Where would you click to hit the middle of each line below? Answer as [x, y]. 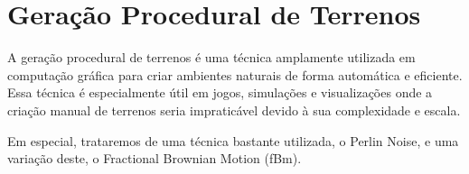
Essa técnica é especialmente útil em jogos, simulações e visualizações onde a [220, 92]
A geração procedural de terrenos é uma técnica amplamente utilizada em [211, 57]
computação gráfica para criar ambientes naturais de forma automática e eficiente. [235, 74]
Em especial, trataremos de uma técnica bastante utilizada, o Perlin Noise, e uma [233, 140]
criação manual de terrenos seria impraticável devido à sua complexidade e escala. [234, 110]
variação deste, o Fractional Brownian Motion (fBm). [155, 158]
